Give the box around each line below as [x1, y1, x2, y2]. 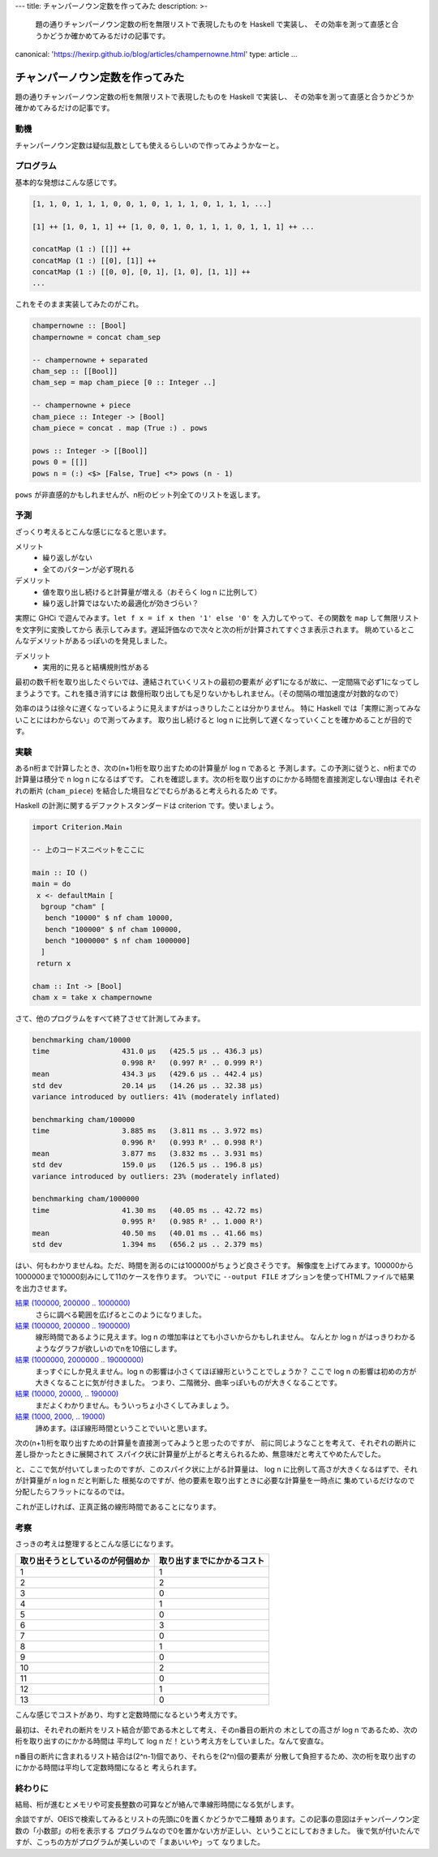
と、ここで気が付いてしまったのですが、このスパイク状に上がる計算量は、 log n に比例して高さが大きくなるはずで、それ [15, 1464, 418, 1474]
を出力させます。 [15, 1283, 72, 1293]
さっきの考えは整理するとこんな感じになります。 [15, 1538, 178, 1549]
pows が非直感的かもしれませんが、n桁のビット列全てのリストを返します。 [15, 489, 265, 499]
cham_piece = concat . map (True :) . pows [32, 423, 208, 432]
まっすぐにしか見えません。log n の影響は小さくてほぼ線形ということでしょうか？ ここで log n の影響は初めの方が [35, 1366, 417, 1376]
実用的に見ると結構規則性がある [42, 662, 149, 672]
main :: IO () [32, 868, 88, 877]
